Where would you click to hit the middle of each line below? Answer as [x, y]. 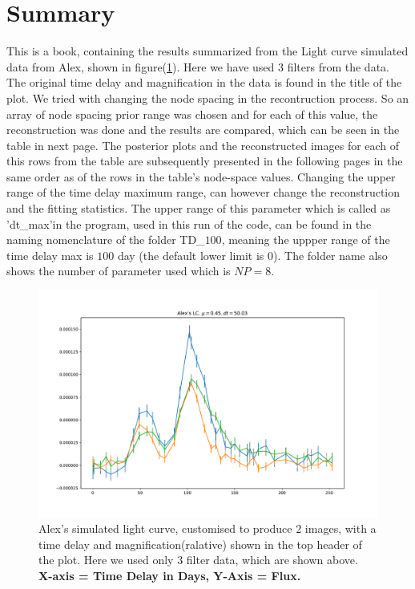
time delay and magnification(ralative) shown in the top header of [200, 544]
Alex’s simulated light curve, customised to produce [165, 528]
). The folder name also [330, 255]
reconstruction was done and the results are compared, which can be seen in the [203, 130]
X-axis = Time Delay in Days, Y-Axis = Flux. [170, 575]
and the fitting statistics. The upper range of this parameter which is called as [199, 208]
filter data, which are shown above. [272, 560]
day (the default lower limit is [191, 255]
